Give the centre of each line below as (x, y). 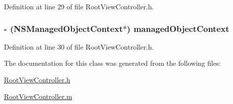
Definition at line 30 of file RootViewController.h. (79, 46)
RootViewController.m (38, 96)
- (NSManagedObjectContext (64, 28)
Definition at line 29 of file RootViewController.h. (79, 6)
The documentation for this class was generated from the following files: (113, 63)
